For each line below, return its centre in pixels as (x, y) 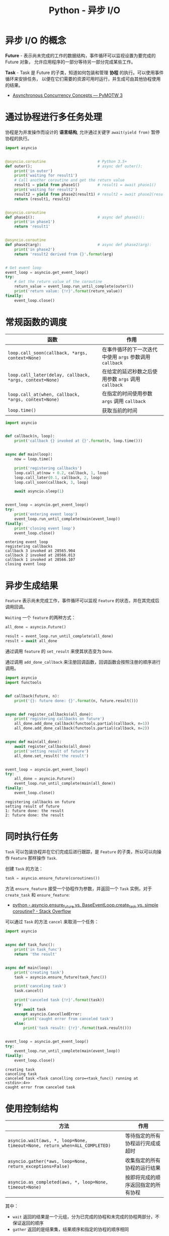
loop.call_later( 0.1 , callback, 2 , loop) (58, 478)
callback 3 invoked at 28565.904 (40, 551)
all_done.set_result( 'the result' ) (52, 756)
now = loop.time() (33, 459)
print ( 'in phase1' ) (35, 222)
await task (35, 1009)
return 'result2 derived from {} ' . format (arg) (64, 254)
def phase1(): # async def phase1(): (75, 217)
